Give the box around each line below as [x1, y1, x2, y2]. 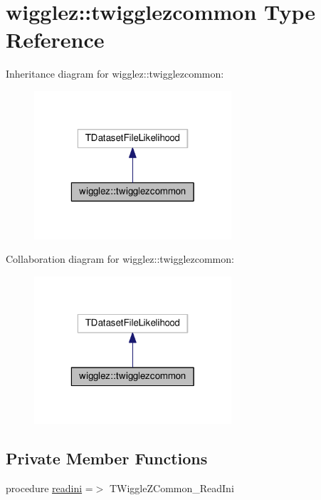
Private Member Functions [6, 447, 208, 469]
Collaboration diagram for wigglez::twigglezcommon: [6, 251, 234, 266]
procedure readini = [6, 481, 93, 496]
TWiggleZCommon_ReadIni [109, 481, 234, 496]
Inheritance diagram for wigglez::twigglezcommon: [6, 66, 224, 81]
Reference [6, 25, 105, 54]
